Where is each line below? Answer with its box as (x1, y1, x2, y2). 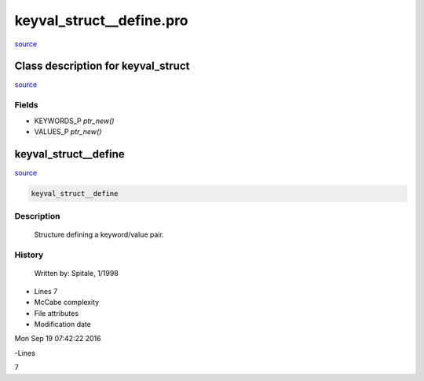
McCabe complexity (34, 298, 100, 307)
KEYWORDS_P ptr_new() (34, 116, 115, 125)
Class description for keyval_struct (14, 60, 190, 73)
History (14, 249, 44, 260)
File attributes (34, 308, 79, 317)
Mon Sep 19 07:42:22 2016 (14, 334, 101, 343)
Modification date (34, 319, 92, 328)
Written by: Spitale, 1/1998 (34, 269, 119, 278)
